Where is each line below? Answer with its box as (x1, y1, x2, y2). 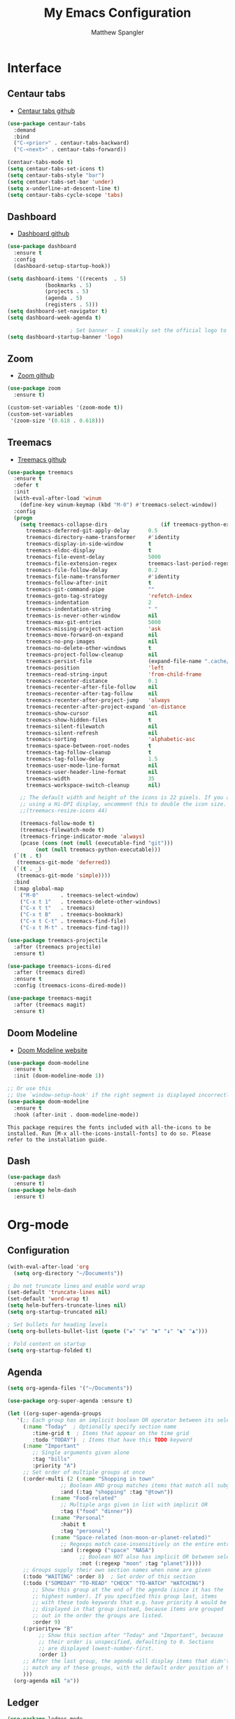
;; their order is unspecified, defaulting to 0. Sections (38, 1638, 215, 1645)
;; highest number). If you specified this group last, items (32, 1593, 218, 1600)
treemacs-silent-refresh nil (25, 729, 158, 737)
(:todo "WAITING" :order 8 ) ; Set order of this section (22, 1572, 196, 1580)
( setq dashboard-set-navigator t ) (7, 308, 108, 315)
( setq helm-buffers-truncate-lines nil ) (7, 1302, 127, 1309)
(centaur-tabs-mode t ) (7, 159, 73, 166)
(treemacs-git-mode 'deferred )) (16, 859, 111, 867)
